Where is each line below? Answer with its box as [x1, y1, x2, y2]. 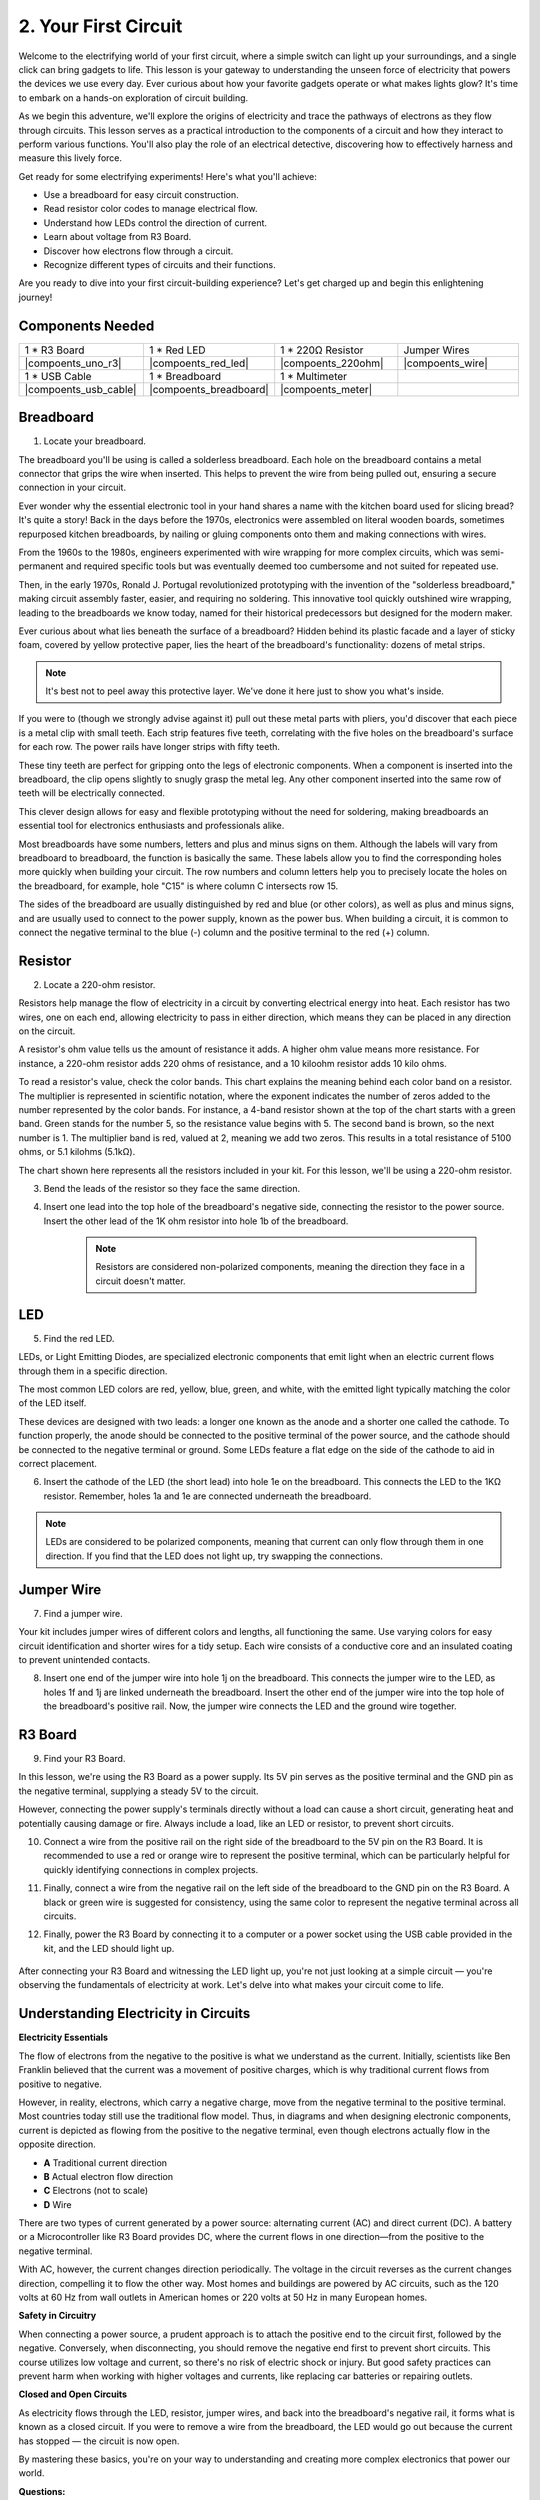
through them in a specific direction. [18, 1365, 168, 1377]
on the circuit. [18, 1025, 76, 1037]
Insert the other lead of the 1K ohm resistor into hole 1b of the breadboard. [43, 1215, 349, 1227]
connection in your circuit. [18, 481, 127, 494]
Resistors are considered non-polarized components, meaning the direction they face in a [95, 1261, 465, 1273]
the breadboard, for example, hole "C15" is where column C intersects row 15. [18, 880, 339, 892]
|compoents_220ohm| [280, 356, 384, 370]
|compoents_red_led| [149, 356, 249, 370]
